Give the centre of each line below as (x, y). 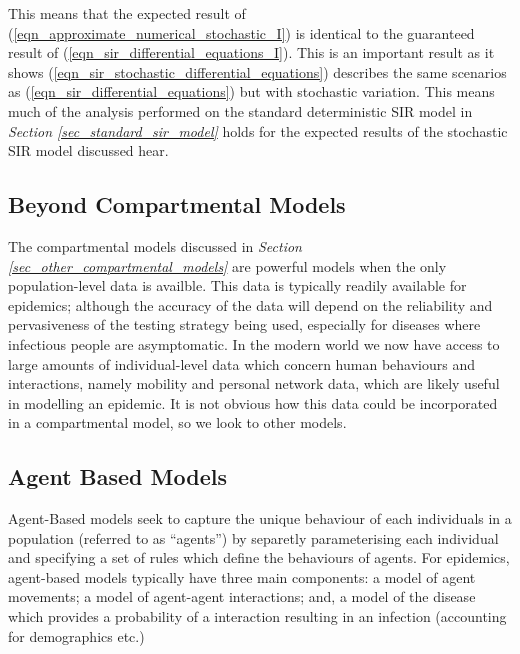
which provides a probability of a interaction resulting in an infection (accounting (257, 616)
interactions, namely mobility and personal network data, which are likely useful (254, 383)
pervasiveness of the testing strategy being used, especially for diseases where (244, 324)
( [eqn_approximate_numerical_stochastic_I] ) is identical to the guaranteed (241, 32)
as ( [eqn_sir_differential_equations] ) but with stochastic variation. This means (251, 91)
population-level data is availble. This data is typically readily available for (237, 285)
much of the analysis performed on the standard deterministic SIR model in (240, 110)
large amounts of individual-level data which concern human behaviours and (241, 363)
